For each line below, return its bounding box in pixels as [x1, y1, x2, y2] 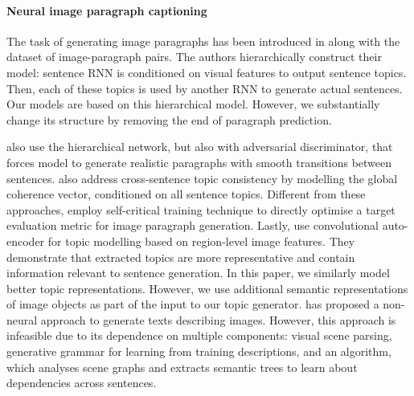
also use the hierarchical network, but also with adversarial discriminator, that [6, 138, 393, 155]
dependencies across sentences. [6, 374, 157, 391]
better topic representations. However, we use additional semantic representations [6, 280, 408, 296]
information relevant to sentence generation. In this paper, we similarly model [6, 264, 390, 281]
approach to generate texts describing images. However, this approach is [40, 311, 396, 328]
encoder [6, 232, 45, 249]
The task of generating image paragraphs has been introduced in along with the [6, 32, 400, 49]
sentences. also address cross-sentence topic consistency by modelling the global [6, 169, 398, 186]
